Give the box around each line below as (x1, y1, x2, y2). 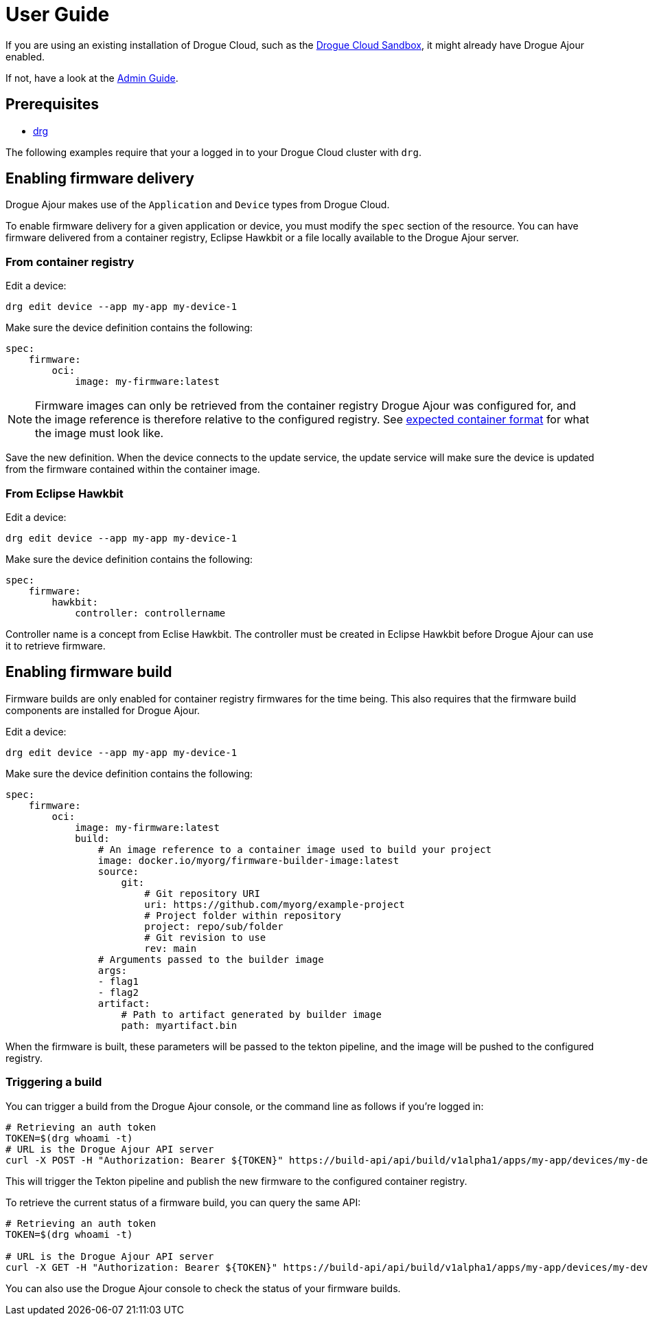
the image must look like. (35, 426, 164, 441)
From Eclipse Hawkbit (5, 486, 124, 500)
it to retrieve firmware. (5, 639, 106, 652)
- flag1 (97, 975, 139, 987)
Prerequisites (5, 96, 99, 113)
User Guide (5, 3, 110, 26)
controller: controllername (75, 607, 226, 619)
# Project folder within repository (144, 909, 341, 921)
